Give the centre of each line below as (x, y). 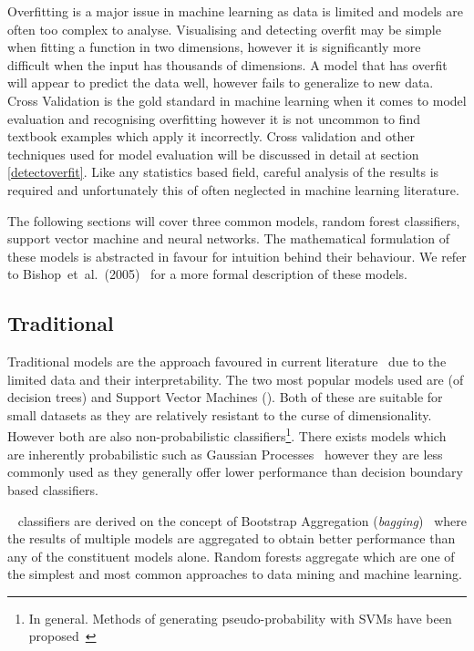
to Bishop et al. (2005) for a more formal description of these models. (207, 274)
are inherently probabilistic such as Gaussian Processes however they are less (225, 454)
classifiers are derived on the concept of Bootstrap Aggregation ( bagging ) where (242, 520)
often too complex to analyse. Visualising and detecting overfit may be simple (224, 29)
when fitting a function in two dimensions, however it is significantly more (214, 47)
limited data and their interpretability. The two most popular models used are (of (236, 379)
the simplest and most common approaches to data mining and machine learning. (235, 574)
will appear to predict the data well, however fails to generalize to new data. (221, 83)
